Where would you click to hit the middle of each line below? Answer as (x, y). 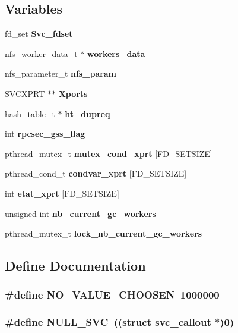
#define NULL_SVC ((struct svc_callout (108, 322)
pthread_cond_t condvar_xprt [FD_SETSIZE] (96, 173)
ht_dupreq (88, 113)
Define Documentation (75, 266)
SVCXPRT (25, 93)
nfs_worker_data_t (41, 53)
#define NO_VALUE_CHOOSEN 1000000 (112, 295)
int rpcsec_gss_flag (45, 133)
